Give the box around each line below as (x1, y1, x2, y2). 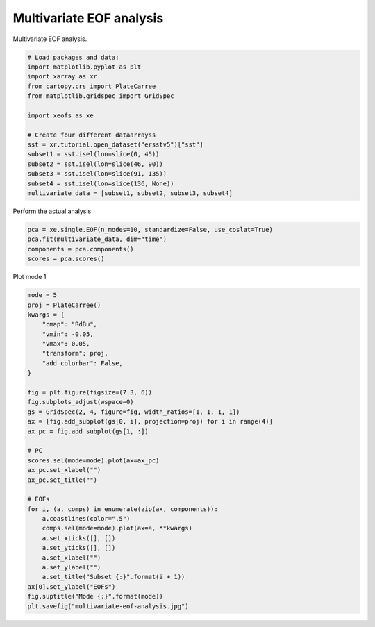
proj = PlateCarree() (27, 301, 101, 309)
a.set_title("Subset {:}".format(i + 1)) (42, 573, 185, 581)
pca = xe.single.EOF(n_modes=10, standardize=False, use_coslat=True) (27, 226, 274, 233)
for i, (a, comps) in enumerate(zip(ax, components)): (27, 505, 218, 513)
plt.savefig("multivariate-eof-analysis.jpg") (27, 602, 189, 610)
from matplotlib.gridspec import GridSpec (27, 92, 174, 100)
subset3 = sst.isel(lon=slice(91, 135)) (27, 170, 167, 178)
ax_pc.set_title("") (27, 476, 97, 484)
